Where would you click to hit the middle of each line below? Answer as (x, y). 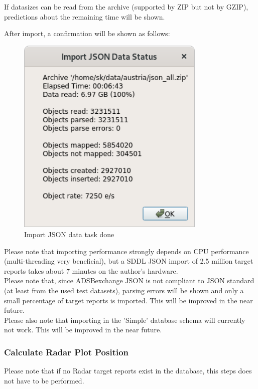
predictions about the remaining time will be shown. (85, 16)
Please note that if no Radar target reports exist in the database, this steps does (128, 371)
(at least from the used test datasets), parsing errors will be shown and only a (124, 290)
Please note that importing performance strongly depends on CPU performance (126, 251)
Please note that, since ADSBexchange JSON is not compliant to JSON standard (129, 280)
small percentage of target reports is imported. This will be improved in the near (128, 300)
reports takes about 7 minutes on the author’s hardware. (91, 270)
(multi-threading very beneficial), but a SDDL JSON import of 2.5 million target (129, 261)
